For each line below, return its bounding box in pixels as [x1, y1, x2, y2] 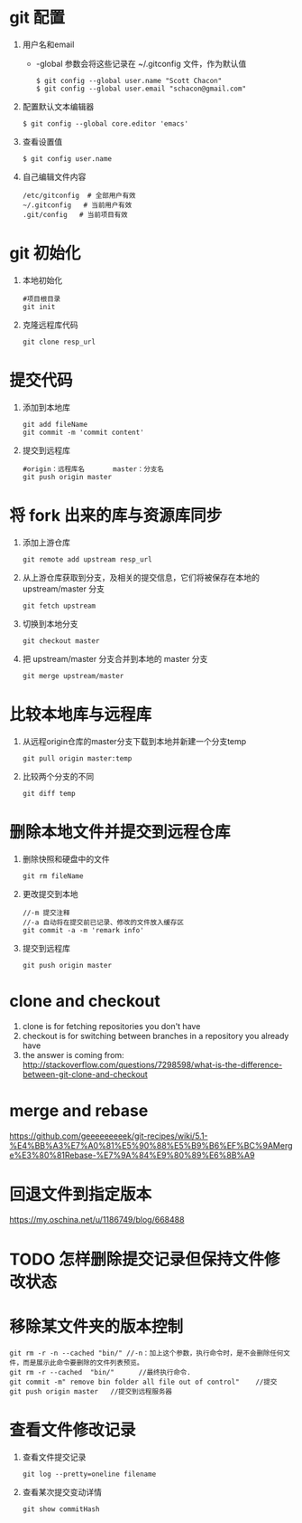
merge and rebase [9, 1100, 149, 1121]
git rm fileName [22, 871, 84, 881]
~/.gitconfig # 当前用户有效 [22, 200, 133, 210]
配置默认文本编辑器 [22, 100, 95, 112]
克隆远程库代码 [22, 319, 78, 330]
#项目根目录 [22, 294, 61, 303]
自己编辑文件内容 [22, 171, 87, 182]
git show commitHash [22, 1504, 100, 1514]
